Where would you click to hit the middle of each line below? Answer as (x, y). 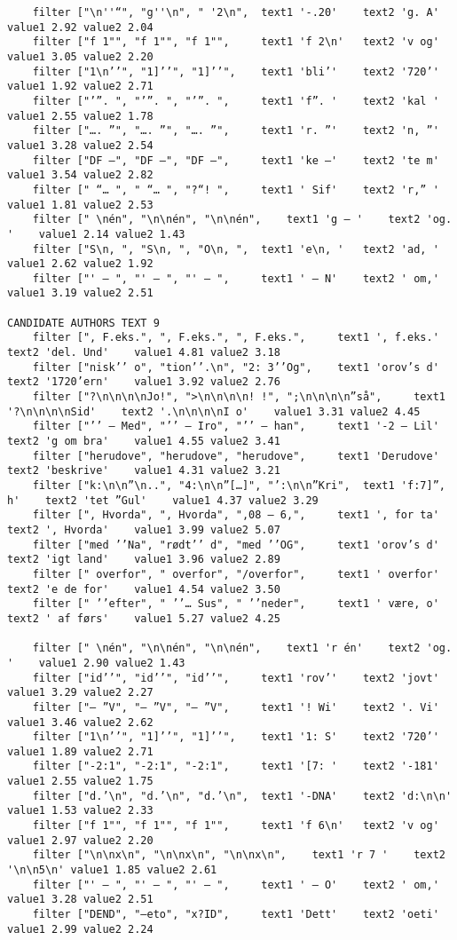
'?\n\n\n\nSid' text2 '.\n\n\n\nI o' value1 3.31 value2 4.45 (214, 411)
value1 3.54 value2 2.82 (80, 175)
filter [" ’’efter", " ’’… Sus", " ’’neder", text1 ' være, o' (236, 604)
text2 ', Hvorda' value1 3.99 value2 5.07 (144, 529)
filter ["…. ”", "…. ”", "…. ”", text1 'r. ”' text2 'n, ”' (236, 131)
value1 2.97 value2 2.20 (80, 840)
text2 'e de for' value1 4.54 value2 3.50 (144, 589)
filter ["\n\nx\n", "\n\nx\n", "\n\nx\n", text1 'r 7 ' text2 (239, 855)
